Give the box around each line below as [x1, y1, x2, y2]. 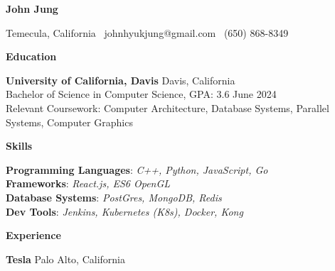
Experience [6, 228, 61, 243]
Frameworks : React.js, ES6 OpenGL [6, 176, 171, 191]
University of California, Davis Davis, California [6, 72, 235, 87]
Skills [6, 138, 33, 153]
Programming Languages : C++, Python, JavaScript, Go [6, 162, 268, 177]
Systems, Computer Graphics [6, 114, 133, 129]
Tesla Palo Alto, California [6, 251, 125, 266]
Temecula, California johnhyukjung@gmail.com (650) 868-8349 [6, 25, 289, 40]
